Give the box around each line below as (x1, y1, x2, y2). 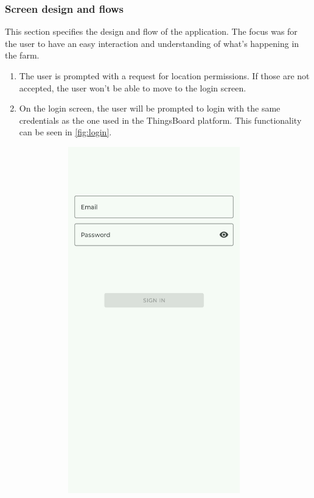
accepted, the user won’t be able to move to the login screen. (19, 81, 246, 94)
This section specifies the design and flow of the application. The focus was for (5, 25, 298, 38)
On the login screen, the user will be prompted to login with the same (19, 102, 281, 115)
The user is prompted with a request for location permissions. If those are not (19, 69, 310, 82)
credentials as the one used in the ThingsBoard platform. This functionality (19, 113, 302, 126)
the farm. (5, 49, 40, 62)
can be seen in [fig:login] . (19, 126, 112, 138)
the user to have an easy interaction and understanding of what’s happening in (5, 37, 299, 49)
